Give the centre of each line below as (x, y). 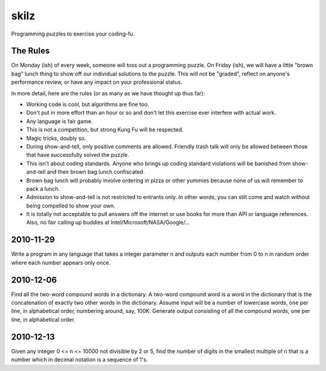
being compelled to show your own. (71, 206)
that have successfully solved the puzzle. (78, 155)
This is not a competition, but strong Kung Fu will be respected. (105, 130)
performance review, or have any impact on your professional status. (97, 82)
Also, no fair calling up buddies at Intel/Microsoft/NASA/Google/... (108, 223)
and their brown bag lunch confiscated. (96, 172)
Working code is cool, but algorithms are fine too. (88, 104)
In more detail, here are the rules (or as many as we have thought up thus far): (108, 93)
